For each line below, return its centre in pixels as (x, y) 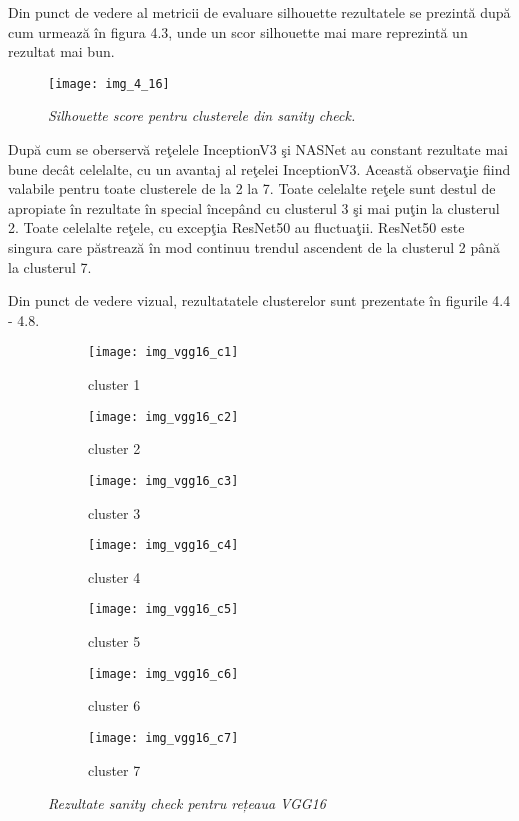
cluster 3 (114, 512)
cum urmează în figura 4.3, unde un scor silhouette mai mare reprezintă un (238, 31)
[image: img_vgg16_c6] (163, 673)
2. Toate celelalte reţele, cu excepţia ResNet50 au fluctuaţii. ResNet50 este (236, 227)
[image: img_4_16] (109, 83)
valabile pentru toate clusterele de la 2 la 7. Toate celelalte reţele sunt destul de (252, 188)
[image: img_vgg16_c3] (163, 480)
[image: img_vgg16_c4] (163, 545)
